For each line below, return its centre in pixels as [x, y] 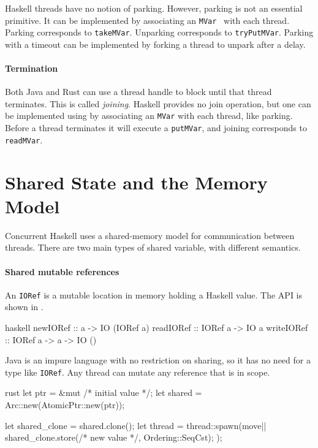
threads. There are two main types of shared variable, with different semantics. [153, 247]
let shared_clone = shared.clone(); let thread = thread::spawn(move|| [136, 425]
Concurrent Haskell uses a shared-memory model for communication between [150, 235]
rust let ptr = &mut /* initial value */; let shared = [104, 393]
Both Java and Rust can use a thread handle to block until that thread [138, 92]
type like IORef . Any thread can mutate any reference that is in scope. [138, 372]
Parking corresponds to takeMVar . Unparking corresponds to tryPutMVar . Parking [159, 32]
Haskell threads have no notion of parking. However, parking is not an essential [154, 8]
